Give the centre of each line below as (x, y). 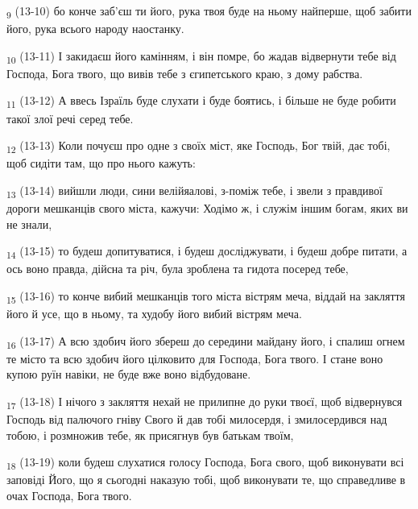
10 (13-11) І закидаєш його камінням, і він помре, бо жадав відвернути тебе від (201, 56)
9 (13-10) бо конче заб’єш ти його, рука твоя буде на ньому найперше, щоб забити (209, 12)
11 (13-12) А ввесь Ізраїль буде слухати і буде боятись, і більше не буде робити (201, 101)
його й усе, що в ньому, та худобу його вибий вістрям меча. (154, 314)
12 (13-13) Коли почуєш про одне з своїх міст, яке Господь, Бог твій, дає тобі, (199, 146)
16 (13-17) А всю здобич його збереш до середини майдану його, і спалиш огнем (206, 341)
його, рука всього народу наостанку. (95, 29)
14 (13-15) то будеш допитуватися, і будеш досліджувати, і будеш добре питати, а (207, 252)
